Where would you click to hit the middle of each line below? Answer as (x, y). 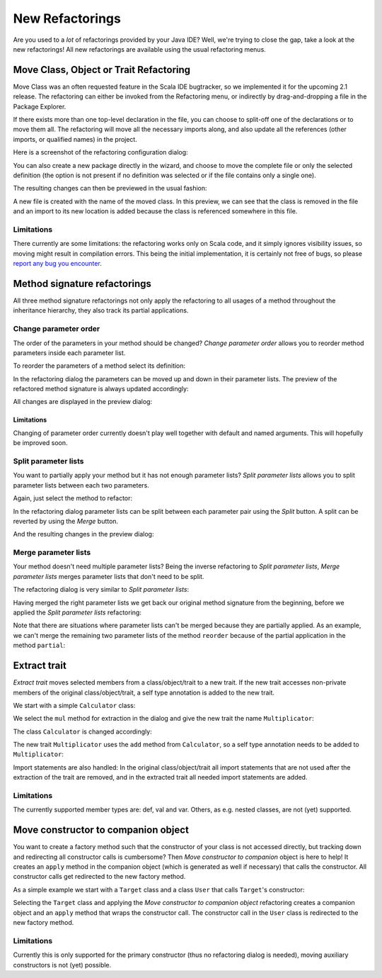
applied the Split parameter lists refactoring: (77, 612)
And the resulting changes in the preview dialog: (83, 534)
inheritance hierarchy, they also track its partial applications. (101, 310)
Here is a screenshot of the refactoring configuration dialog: (100, 152)
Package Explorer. (40, 106)
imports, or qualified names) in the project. (75, 139)
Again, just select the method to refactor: (73, 498)
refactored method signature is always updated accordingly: (101, 389)
